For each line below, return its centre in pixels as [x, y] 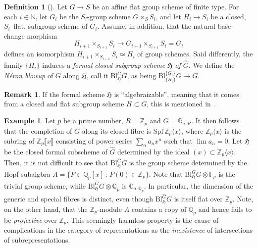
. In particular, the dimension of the [199, 185]
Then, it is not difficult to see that [56, 163]
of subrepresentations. [37, 239]
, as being [142, 75]
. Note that [166, 174]
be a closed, [228, 16]
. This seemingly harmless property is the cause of [143, 220]
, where [192, 130]
